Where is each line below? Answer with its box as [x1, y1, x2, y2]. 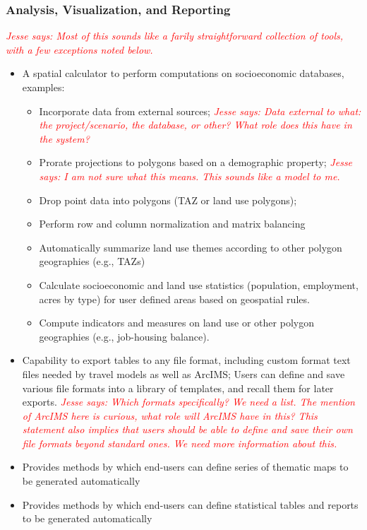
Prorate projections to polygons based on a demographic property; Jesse [39, 155, 353, 170]
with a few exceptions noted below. [6, 42, 153, 57]
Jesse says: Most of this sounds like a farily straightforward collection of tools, [6, 28, 343, 43]
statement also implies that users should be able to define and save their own [22, 422, 353, 437]
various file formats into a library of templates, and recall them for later [22, 380, 334, 395]
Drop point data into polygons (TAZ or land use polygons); [39, 192, 297, 207]
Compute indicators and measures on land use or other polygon [39, 315, 314, 330]
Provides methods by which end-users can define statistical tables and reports [22, 497, 359, 512]
